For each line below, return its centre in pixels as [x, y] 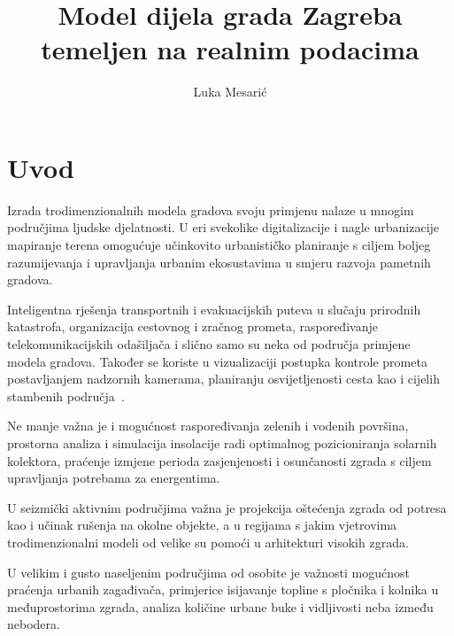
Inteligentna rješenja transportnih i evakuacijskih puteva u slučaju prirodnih [214, 309]
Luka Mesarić [230, 92]
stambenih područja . [66, 396]
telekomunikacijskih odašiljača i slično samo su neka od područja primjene [209, 344]
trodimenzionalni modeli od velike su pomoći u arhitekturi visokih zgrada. [208, 542]
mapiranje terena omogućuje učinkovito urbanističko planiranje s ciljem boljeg [219, 245]
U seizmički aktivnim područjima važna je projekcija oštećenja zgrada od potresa [227, 507]
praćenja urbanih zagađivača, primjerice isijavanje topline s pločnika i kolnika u [223, 589]
